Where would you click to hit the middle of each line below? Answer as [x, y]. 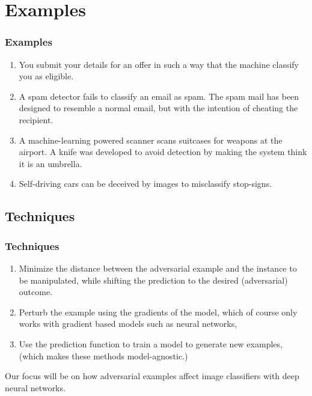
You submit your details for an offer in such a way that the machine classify [159, 64]
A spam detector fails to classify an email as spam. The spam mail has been [159, 96]
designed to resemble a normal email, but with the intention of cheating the [158, 108]
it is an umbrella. [50, 163]
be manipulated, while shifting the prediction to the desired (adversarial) [153, 280]
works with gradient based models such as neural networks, [128, 324]
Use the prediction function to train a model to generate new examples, [151, 343]
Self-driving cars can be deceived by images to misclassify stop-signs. [145, 184]
